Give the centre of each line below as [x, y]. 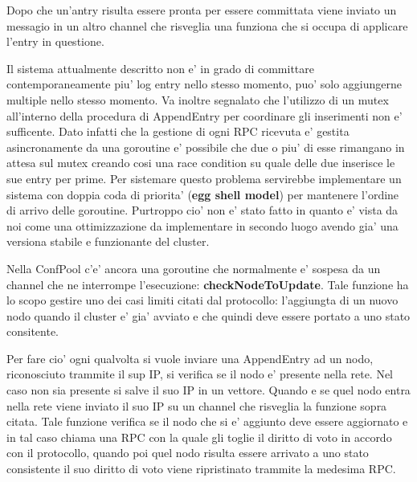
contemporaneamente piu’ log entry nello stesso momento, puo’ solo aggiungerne [204, 84]
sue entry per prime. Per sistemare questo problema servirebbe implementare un [204, 178]
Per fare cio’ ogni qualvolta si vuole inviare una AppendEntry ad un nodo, [190, 358]
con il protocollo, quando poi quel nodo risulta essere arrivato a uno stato [188, 453]
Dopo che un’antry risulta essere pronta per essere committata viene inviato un [202, 10]
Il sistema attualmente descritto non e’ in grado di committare [160, 68]
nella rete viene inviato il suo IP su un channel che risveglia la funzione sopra [197, 405]
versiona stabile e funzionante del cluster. [108, 241]
